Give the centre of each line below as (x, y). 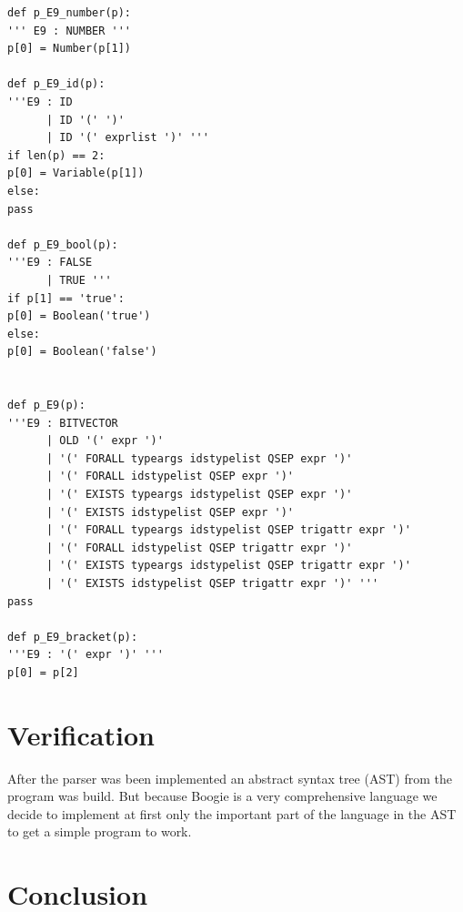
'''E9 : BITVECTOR (63, 423)
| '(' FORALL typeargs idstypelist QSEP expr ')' (199, 458)
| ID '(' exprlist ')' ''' (127, 138)
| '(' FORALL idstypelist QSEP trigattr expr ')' (199, 547)
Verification (81, 734)
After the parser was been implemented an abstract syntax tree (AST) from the (230, 778)
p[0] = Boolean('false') (82, 352)
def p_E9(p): (46, 405)
